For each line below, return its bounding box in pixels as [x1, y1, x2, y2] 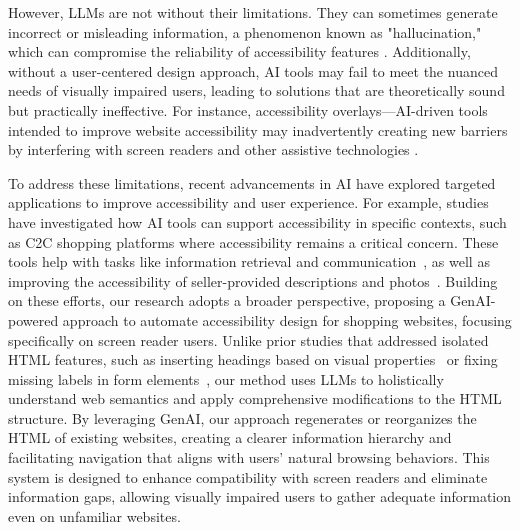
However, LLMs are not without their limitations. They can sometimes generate [8, 2, 498, 22]
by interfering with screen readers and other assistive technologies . [8, 139, 419, 160]
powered [8, 309, 59, 330]
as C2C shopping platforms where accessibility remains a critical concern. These [8, 231, 499, 252]
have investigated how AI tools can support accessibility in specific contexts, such [8, 211, 507, 232]
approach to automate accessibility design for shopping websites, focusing [62, 309, 512, 330]
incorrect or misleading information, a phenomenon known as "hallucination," [8, 21, 482, 42]
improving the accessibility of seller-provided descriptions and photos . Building [8, 270, 498, 291]
